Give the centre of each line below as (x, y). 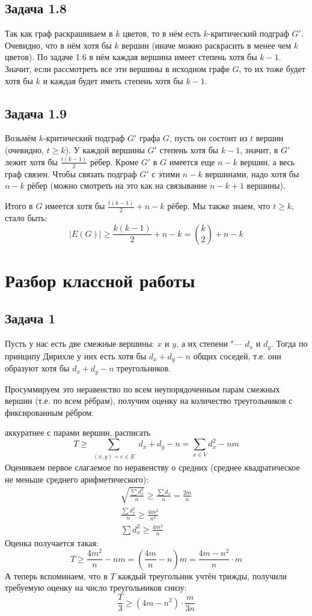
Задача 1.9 (36, 113)
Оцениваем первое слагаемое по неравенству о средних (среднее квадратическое (152, 467)
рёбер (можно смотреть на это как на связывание (117, 185)
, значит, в (259, 149)
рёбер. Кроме (115, 161)
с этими (166, 173)
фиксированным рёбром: (50, 412)
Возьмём (21, 138)
